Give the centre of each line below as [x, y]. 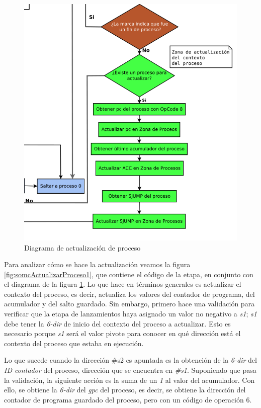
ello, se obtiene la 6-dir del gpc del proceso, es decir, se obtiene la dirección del [125, 390]
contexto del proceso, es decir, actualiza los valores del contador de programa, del [129, 294]
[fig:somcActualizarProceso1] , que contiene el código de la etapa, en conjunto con [129, 274]
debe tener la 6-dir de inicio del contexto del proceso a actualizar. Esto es [117, 323]
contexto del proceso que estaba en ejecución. [74, 343]
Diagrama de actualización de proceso [82, 247]
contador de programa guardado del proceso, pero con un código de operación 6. [128, 399]
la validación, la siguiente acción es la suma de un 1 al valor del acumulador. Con [129, 380]
